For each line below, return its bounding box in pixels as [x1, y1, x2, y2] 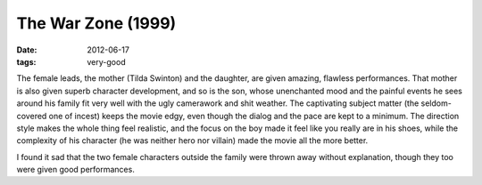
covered [16, 110, 47, 121]
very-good [87, 56, 126, 67]
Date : [16, 44, 37, 55]
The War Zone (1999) [16, 13, 177, 33]
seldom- [420, 98, 453, 109]
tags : [16, 56, 37, 67]
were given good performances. [16, 165, 136, 175]
